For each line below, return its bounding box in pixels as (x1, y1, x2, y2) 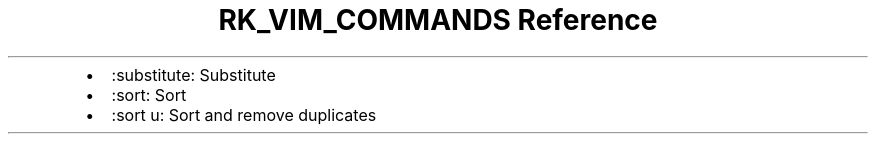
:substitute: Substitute (111, 64, 276, 85)
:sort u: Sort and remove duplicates (111, 104, 377, 125)
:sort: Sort (111, 84, 187, 105)
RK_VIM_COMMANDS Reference (218, 3, 658, 37)
